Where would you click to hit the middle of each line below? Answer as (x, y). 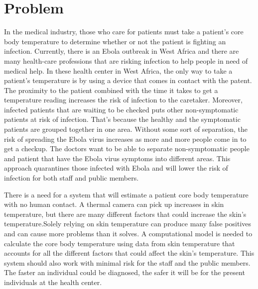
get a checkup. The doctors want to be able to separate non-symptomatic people (127, 148)
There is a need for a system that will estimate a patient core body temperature (126, 194)
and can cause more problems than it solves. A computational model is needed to (128, 233)
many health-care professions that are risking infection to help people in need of (126, 60)
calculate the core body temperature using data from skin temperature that (120, 243)
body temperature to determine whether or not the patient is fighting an (115, 41)
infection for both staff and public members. (71, 178)
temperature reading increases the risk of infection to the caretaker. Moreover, (123, 100)
